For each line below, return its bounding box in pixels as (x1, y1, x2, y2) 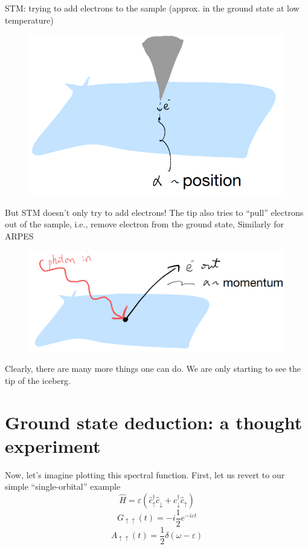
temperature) (5, 13, 54, 26)
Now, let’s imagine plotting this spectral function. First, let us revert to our (5, 468, 285, 481)
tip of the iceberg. (5, 374, 71, 386)
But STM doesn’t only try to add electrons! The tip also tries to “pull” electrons (5, 206, 304, 218)
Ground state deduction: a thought (5, 409, 303, 434)
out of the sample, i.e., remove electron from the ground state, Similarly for (5, 218, 284, 230)
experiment (5, 433, 101, 458)
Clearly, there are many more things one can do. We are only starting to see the (5, 362, 301, 375)
